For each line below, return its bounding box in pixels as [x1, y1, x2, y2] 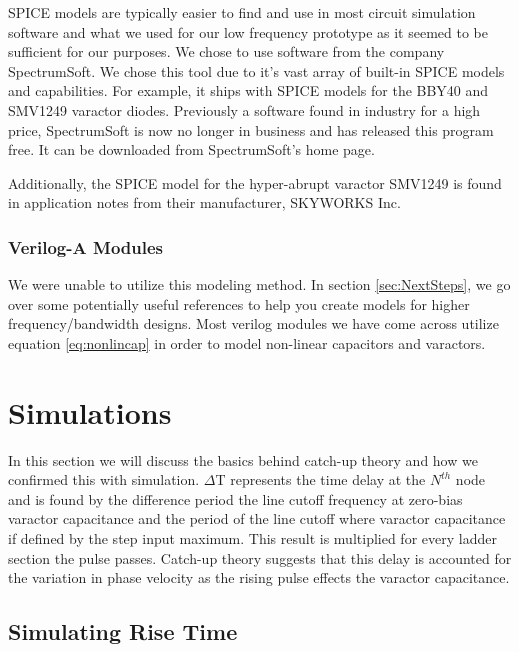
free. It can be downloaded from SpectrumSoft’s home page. [8, 139, 375, 160]
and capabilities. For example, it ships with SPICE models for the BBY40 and [8, 80, 489, 101]
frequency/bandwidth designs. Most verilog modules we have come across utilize [8, 313, 499, 334]
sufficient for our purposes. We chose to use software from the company [8, 41, 445, 62]
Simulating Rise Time [8, 616, 238, 647]
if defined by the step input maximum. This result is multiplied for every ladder [8, 528, 497, 549]
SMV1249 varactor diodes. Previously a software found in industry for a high [8, 99, 481, 120]
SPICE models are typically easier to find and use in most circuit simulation [8, 2, 476, 22]
